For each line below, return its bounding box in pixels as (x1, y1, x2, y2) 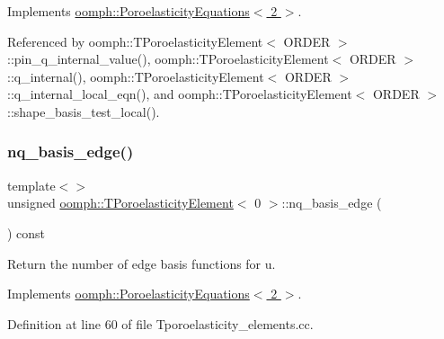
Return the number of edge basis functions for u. (7, 254, 276, 272)
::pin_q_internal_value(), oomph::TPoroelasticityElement (7, 49, 329, 68)
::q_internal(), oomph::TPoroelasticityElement (7, 67, 264, 85)
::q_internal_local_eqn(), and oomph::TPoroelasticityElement (7, 85, 352, 103)
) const (7, 223, 46, 242)
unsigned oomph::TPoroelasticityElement (7, 193, 234, 212)
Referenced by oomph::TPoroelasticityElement (7, 31, 263, 50)
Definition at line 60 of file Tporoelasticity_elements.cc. (7, 314, 314, 333)
